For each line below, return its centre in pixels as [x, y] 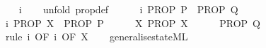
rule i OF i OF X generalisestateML [97, 37]
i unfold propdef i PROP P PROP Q [128, 9]
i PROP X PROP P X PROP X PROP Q [133, 23]
